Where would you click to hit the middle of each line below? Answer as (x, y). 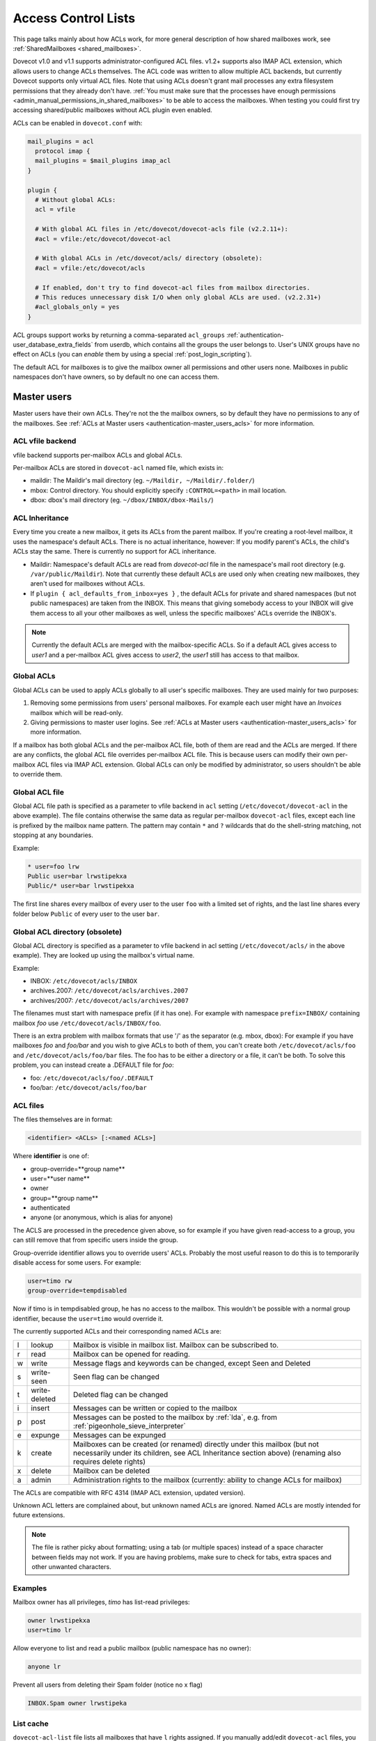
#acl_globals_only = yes (77, 307)
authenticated (50, 1208)
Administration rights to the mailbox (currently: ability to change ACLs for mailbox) (208, 1480)
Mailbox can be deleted (112, 1471)
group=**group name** (64, 1198)
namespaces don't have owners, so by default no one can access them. (116, 377)
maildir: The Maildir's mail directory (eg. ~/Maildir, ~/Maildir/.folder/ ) (142, 481)
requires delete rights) (110, 1461)
